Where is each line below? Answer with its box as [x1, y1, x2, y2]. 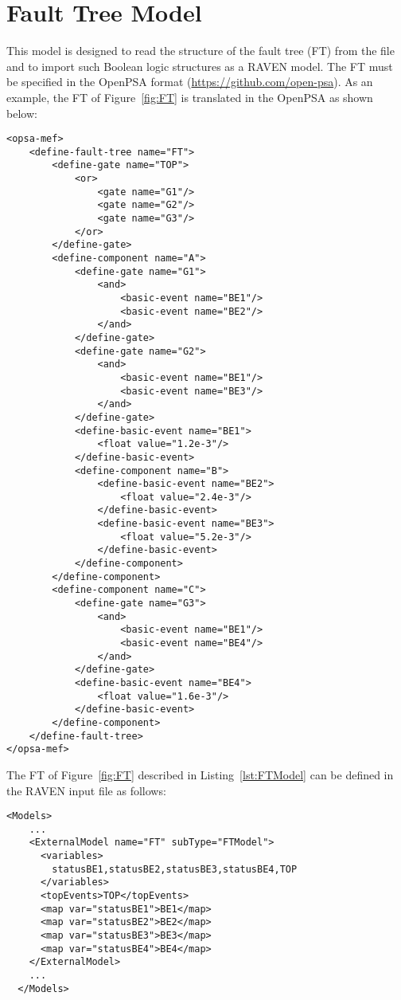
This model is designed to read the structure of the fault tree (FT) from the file [6, 42, 395, 59]
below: [6, 104, 37, 121]
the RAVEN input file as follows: [6, 782, 166, 798]
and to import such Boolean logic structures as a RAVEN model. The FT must [6, 57, 393, 74]
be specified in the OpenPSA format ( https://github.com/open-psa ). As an [6, 73, 373, 90]
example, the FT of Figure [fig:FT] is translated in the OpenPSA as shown [6, 88, 373, 105]
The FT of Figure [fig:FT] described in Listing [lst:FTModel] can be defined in [6, 766, 394, 782]
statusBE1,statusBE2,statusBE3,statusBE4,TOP [52, 863, 298, 875]
